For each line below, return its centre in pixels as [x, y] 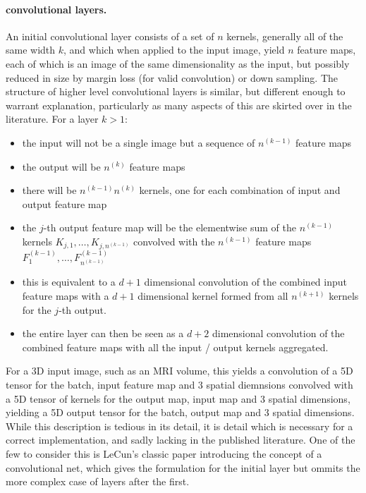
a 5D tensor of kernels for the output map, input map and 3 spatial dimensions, [178, 398]
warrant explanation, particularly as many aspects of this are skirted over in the [179, 105]
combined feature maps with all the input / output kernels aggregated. [175, 347]
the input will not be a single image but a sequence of [139, 142]
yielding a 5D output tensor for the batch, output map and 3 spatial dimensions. [180, 412]
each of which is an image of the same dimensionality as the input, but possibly [178, 63]
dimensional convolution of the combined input [246, 282]
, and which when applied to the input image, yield [174, 50]
